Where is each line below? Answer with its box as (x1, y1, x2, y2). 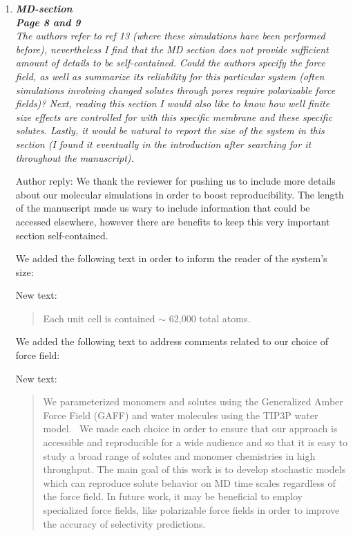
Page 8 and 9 (15, 15, 81, 29)
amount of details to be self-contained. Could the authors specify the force (15, 55, 325, 70)
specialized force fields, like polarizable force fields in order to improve (43, 503, 340, 517)
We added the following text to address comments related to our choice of (15, 334, 328, 349)
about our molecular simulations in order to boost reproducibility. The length (15, 187, 344, 201)
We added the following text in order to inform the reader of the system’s (15, 251, 327, 266)
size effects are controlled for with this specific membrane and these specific (15, 109, 332, 124)
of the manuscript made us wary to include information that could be (15, 201, 310, 215)
